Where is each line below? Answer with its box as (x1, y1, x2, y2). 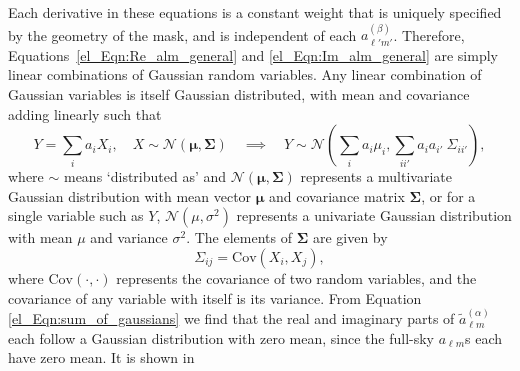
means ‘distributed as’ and (63, 166, 227, 187)
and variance (90, 227, 168, 248)
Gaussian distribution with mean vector (8, 185, 252, 206)
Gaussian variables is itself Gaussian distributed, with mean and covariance (8, 84, 470, 105)
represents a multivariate (300, 166, 452, 187)
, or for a (421, 185, 476, 206)
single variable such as (8, 205, 144, 226)
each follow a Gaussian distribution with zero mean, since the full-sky (8, 327, 435, 348)
